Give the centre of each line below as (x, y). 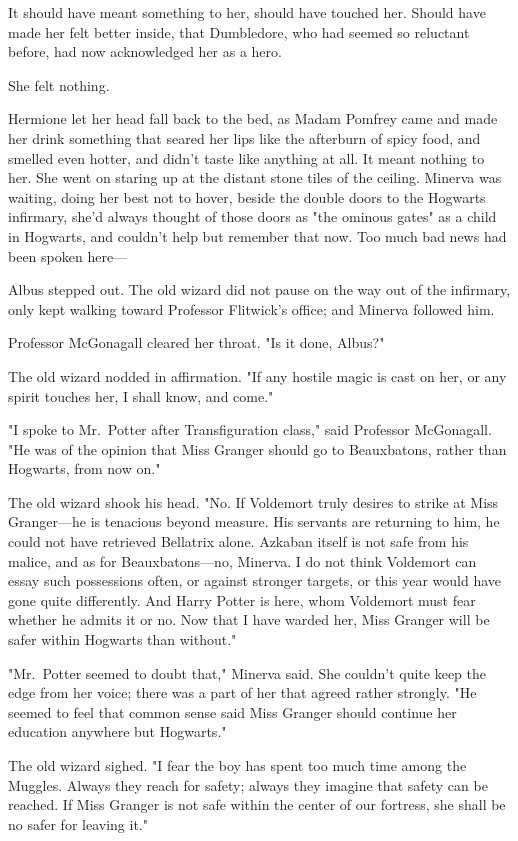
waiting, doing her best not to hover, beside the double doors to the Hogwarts (247, 196)
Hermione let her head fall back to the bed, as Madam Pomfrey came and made (253, 118)
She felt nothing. (59, 84)
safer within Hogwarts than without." (122, 639)
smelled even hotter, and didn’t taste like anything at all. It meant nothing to (246, 157)
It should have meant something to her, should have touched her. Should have (247, 12)
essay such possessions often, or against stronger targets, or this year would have (255, 580)
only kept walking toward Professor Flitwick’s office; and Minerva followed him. (251, 308)
